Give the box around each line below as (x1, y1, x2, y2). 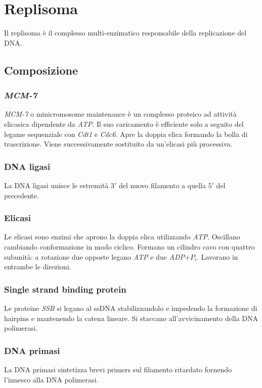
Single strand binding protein (4, 283, 126, 295)
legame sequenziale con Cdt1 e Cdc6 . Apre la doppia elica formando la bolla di (4, 128, 248, 139)
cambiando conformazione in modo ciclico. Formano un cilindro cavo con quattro (4, 241, 255, 252)
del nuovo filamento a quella (119, 180, 206, 190)
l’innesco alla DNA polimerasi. (4, 374, 99, 384)
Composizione (4, 62, 78, 78)
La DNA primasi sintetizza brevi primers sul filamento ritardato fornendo (4, 364, 232, 374)
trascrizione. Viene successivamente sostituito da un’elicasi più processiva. (4, 138, 233, 149)
